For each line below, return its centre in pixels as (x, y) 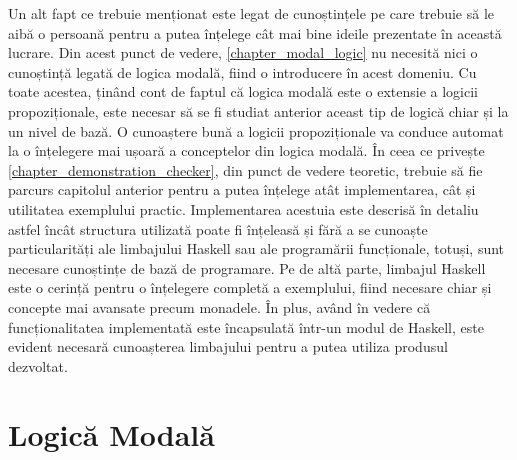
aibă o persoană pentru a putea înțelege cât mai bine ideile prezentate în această (255, 32)
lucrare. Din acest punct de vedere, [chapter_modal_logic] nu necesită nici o (243, 52)
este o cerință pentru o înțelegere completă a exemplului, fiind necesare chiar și (250, 287)
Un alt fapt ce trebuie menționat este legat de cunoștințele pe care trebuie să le (251, 13)
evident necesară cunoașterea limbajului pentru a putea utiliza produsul (228, 346)
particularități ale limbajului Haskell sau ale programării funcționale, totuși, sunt (256, 248)
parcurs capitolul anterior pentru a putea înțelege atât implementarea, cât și (242, 189)
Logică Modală (111, 434)
